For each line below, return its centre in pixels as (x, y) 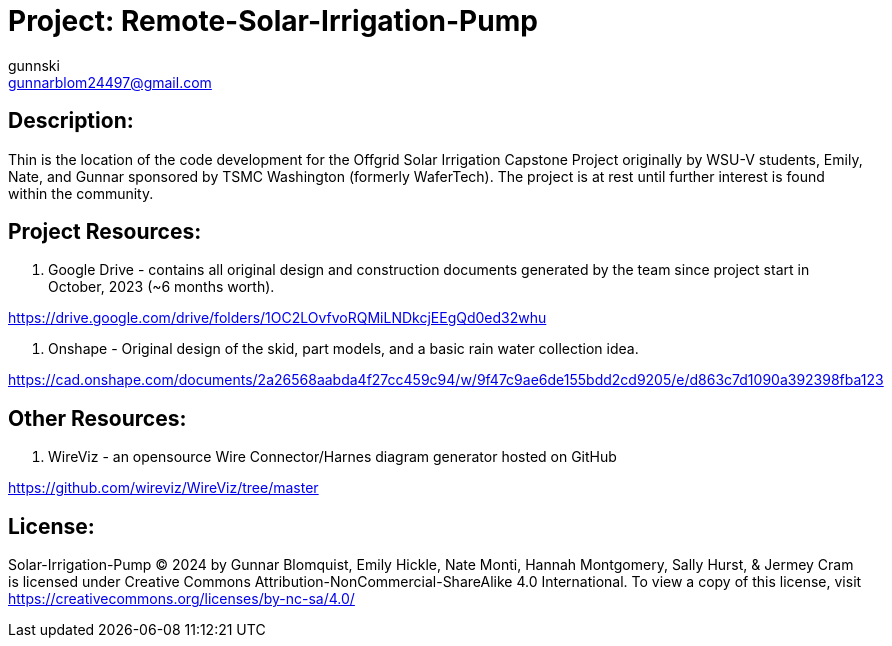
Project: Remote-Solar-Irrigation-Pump (273, 21)
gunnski (34, 65)
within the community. (81, 193)
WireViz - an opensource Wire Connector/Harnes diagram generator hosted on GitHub (332, 457)
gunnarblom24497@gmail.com (110, 82)
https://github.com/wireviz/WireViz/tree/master (163, 488)
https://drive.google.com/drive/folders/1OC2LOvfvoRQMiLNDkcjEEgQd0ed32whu (277, 318)
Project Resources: (105, 232)
